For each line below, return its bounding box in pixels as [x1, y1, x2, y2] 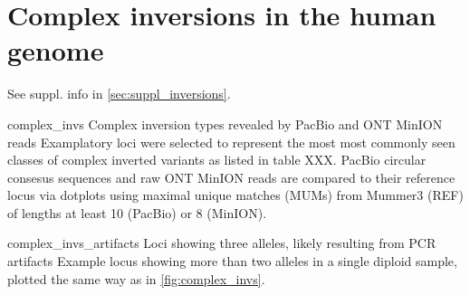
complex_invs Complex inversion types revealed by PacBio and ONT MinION [7, 114, 443, 133]
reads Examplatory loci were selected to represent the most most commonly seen [7, 132, 456, 151]
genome [7, 32, 104, 69]
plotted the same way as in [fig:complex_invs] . [7, 269, 265, 288]
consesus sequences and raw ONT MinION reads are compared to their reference [7, 167, 456, 186]
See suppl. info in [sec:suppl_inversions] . [7, 84, 231, 103]
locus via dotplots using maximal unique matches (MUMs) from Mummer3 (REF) [7, 186, 464, 205]
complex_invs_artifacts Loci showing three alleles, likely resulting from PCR [7, 233, 436, 252]
